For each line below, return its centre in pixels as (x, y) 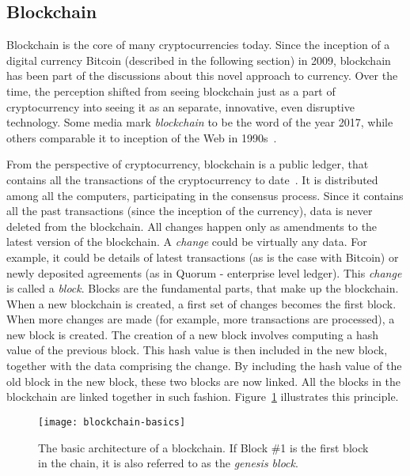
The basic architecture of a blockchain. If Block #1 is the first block (203, 447)
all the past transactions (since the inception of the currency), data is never (190, 211)
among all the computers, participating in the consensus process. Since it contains (205, 195)
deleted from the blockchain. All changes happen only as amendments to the (192, 226)
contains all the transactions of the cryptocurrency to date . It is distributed (192, 179)
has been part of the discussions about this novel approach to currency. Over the (202, 76)
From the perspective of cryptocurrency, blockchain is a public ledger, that (188, 164)
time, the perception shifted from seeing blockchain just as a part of (171, 91)
